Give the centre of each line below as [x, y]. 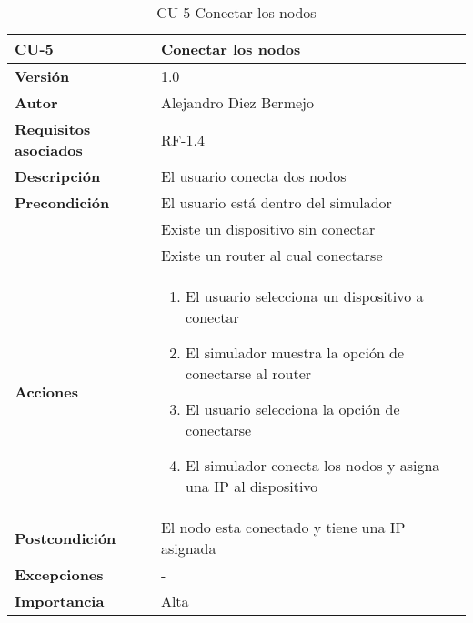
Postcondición [65, 538]
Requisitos [53, 129]
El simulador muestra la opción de [295, 352]
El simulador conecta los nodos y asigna [313, 465]
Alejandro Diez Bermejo [237, 102]
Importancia [60, 601]
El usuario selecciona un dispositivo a [305, 296]
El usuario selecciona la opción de [293, 409]
